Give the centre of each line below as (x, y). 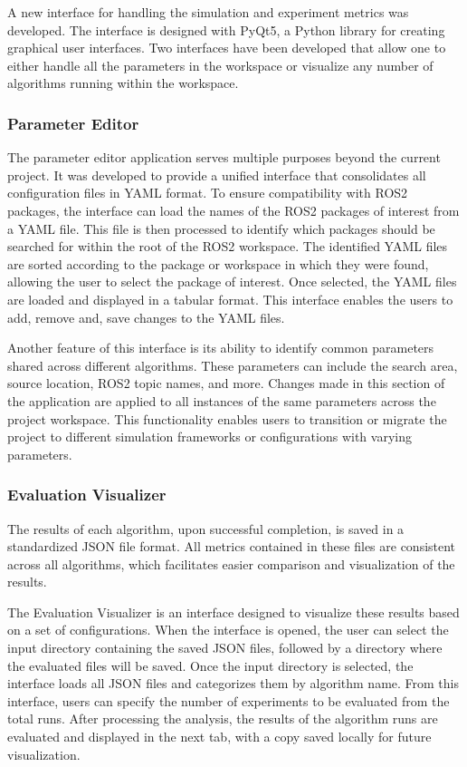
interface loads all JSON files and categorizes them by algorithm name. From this (233, 683)
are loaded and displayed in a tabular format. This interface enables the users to (230, 299)
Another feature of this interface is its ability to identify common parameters (221, 348)
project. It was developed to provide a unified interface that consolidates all (217, 175)
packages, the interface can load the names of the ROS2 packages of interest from (233, 210)
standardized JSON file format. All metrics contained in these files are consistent (232, 546)
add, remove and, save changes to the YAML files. (146, 317)
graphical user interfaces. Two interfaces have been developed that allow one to (227, 48)
